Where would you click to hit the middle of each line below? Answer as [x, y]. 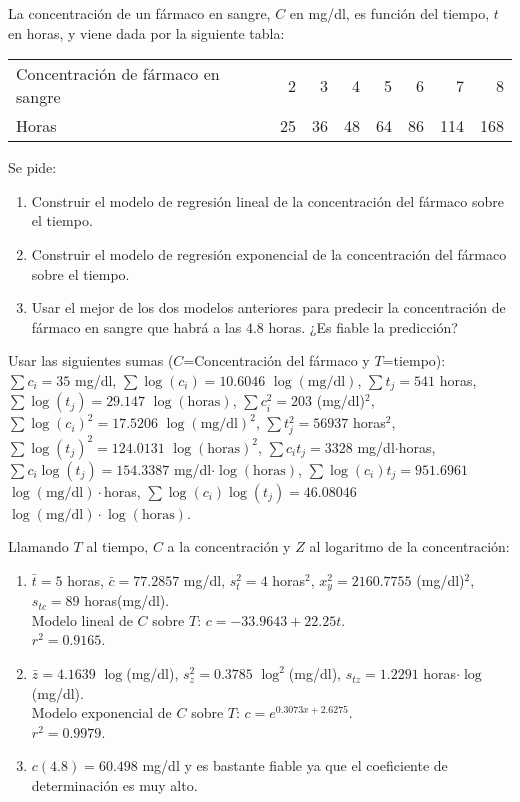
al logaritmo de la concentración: [409, 546]
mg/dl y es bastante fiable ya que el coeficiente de [295, 765]
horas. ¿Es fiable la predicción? [363, 326]
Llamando [38, 546]
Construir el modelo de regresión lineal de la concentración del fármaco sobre [268, 200]
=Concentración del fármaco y [276, 360]
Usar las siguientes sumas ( [91, 360]
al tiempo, [117, 546]
